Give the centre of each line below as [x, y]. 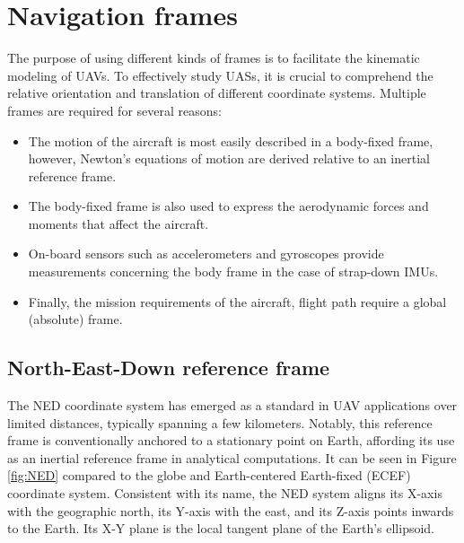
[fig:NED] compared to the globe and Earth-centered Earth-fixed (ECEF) [209, 475]
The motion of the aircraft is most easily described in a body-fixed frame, [231, 140]
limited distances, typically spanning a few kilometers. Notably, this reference [220, 422]
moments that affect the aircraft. [118, 223]
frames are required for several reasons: [114, 110]
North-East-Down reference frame [169, 368]
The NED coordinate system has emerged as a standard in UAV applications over [232, 405]
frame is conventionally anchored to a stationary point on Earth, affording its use [231, 440]
